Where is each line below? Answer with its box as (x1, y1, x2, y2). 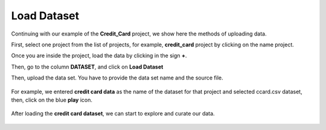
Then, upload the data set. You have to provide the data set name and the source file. (11, 74, 223, 81)
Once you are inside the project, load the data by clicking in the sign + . (11, 52, 187, 60)
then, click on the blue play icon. (11, 96, 93, 104)
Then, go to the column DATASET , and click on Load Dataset (11, 63, 164, 70)
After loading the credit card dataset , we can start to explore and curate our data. (11, 110, 215, 117)
